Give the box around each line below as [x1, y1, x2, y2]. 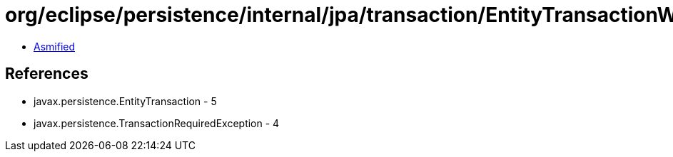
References [5, 65, 88, 83]
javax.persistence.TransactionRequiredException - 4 [34, 117, 280, 129]
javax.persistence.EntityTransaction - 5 [34, 94, 217, 107]
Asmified [34, 40, 76, 53]
